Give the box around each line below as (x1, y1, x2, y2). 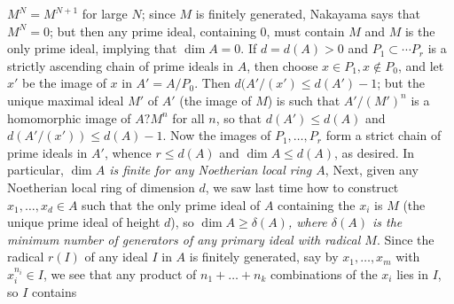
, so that (215, 108, 262, 127)
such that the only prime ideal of (82, 195, 261, 214)
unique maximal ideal (7, 90, 124, 109)
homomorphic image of (7, 108, 131, 127)
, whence (104, 143, 152, 161)
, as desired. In (334, 143, 415, 161)
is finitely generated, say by (189, 247, 339, 266)
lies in (396, 264, 429, 283)
